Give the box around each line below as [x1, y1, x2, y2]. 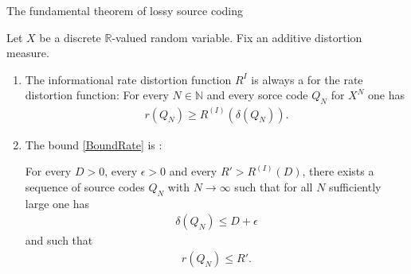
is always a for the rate [251, 71, 363, 87]
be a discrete [39, 29, 101, 45]
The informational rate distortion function [25, 71, 232, 87]
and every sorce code [206, 87, 308, 103]
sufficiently [329, 178, 382, 195]
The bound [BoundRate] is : [25, 136, 162, 152]
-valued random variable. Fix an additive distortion [112, 29, 362, 45]
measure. [6, 44, 49, 61]
